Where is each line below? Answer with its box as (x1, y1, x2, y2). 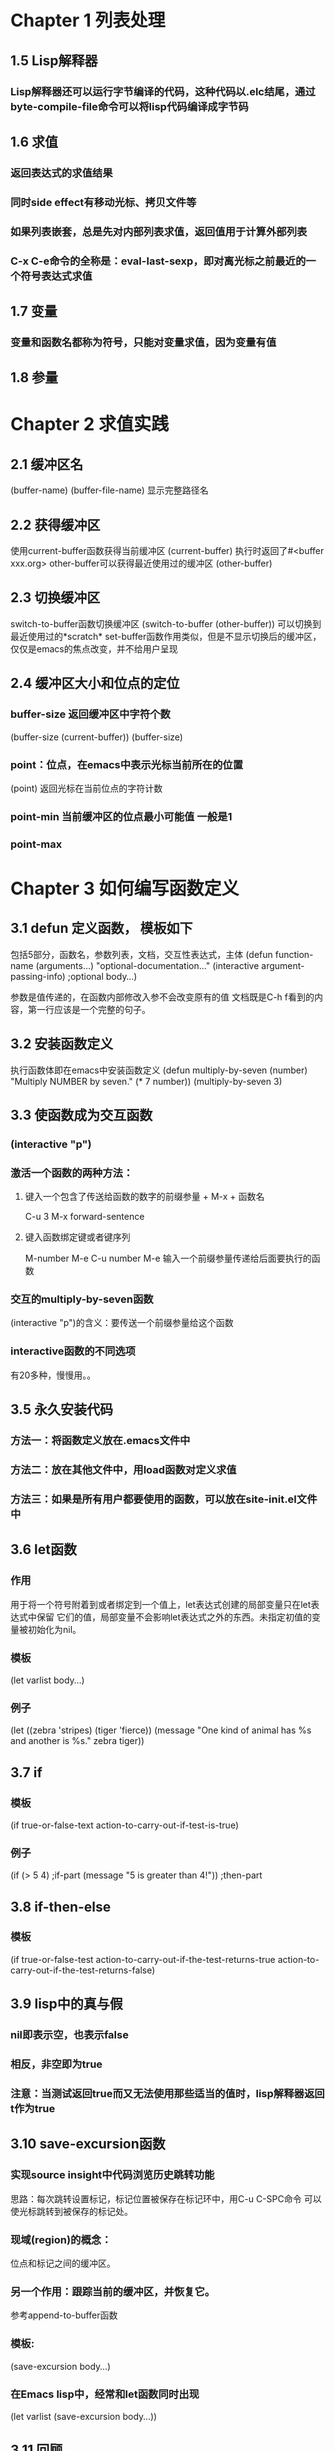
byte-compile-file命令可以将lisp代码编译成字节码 (10, 99, 249, 113)
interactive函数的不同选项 (10, 1344, 136, 1358)
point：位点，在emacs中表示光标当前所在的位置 (10, 757, 244, 771)
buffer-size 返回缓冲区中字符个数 (10, 707, 171, 721)
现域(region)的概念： (10, 2232, 112, 2246)
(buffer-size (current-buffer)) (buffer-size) (10, 731, 183, 743)
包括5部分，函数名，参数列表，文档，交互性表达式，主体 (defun (10, 948, 273, 960)
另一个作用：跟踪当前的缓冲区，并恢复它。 (10, 2284, 216, 2298)
